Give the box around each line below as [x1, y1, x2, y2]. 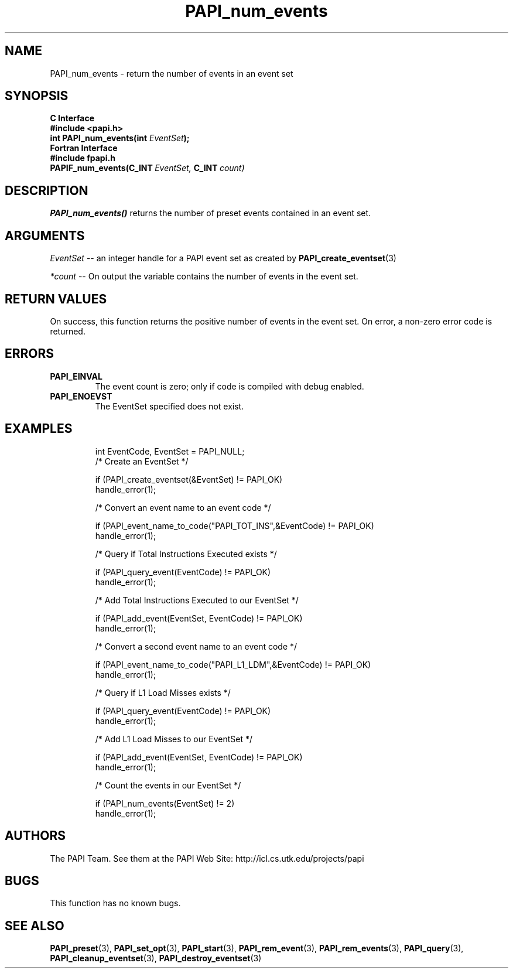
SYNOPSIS [5, 88, 69, 104]
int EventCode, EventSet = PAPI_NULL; [95, 446, 245, 456]
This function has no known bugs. [50, 898, 181, 909]
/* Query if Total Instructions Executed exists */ [95, 548, 277, 559]
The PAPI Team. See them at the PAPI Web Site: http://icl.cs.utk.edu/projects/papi [50, 853, 364, 863]
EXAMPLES [5, 421, 73, 436]
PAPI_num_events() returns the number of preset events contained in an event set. [50, 208, 371, 219]
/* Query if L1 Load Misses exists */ [95, 687, 231, 698]
